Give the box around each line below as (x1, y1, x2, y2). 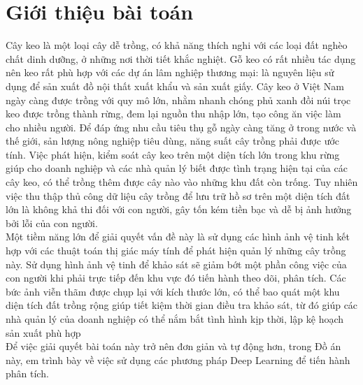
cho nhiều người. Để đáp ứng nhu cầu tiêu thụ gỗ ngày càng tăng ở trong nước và (6, 119, 357, 134)
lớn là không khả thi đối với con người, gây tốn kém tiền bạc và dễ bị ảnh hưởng (6, 202, 352, 217)
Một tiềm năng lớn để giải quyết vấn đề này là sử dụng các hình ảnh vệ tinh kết (6, 229, 350, 244)
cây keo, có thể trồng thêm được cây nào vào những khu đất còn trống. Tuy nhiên (6, 175, 358, 189)
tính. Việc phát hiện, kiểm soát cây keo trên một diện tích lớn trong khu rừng (6, 147, 340, 161)
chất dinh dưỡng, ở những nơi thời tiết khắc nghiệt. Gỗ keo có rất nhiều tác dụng (6, 51, 356, 66)
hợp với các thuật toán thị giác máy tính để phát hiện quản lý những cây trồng (6, 243, 346, 258)
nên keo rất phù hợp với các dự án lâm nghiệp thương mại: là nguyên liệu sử (6, 65, 334, 80)
